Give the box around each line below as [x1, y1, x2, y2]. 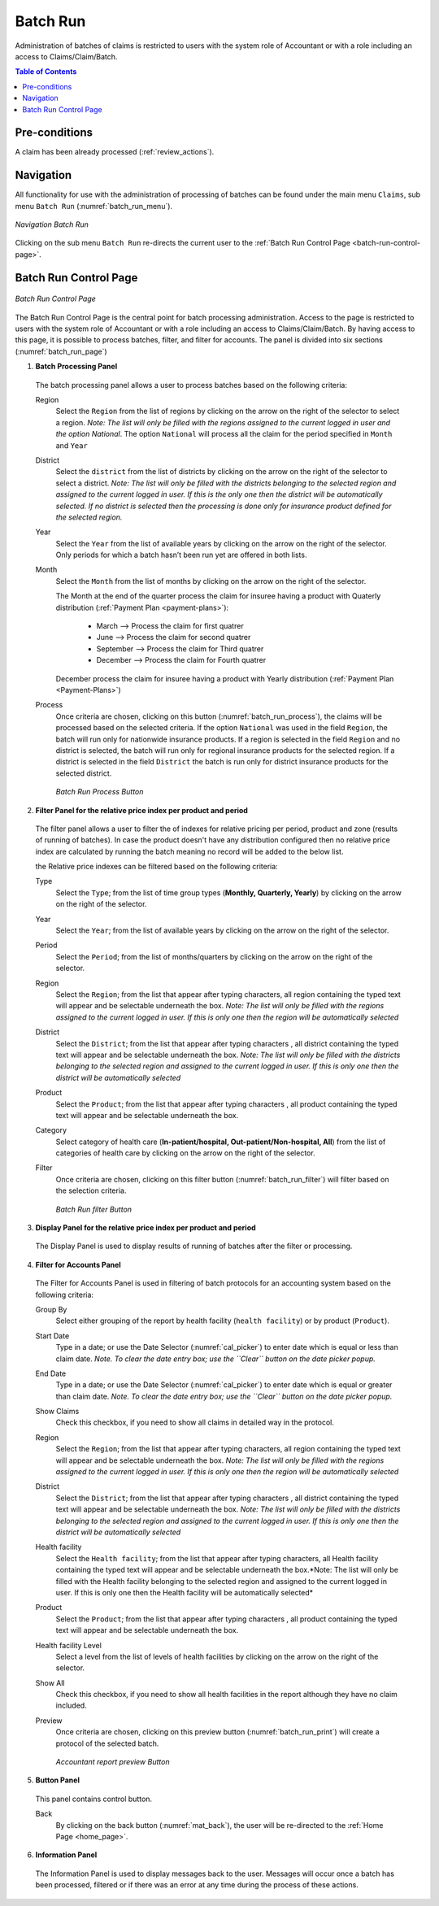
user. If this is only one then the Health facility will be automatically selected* [55, 1587, 314, 1597]
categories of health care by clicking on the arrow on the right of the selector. [55, 1148, 316, 1158]
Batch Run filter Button [55, 1204, 133, 1214]
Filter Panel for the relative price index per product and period [35, 805, 248, 815]
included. [55, 1700, 87, 1711]
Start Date [35, 1330, 70, 1341]
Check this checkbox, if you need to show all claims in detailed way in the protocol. [55, 1417, 335, 1427]
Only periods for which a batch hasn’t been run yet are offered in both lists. [55, 550, 307, 560]
